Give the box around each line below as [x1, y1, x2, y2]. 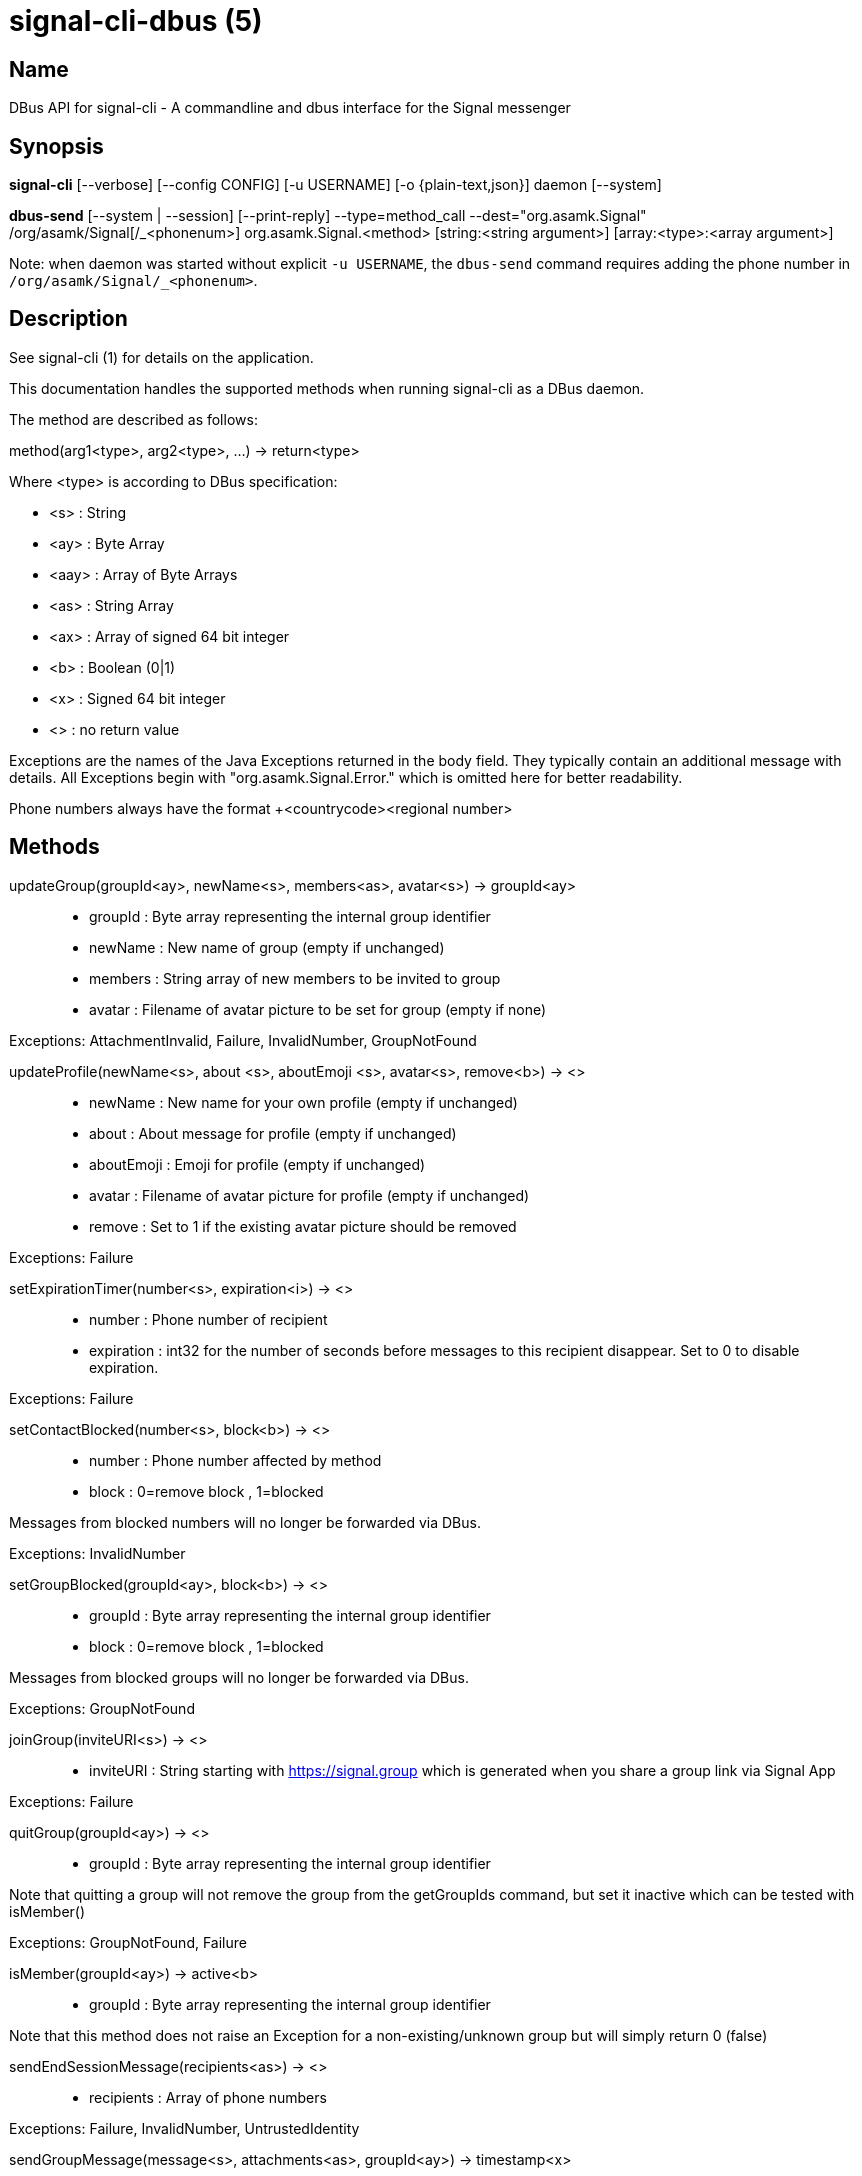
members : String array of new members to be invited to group [89, 969, 501, 987]
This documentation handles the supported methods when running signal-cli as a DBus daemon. [9, 379, 645, 397]
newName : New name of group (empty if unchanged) [89, 938, 445, 956]
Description [9, 306, 128, 332]
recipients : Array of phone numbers [89, 2088, 327, 2106]
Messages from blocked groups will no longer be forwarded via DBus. [9, 1668, 469, 1686]
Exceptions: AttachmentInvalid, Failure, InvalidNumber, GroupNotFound [9, 1031, 477, 1049]
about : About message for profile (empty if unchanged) [89, 1124, 457, 1142]
